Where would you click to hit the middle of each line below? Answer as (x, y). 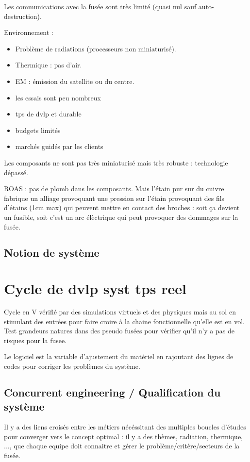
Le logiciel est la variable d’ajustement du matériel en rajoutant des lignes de (119, 356)
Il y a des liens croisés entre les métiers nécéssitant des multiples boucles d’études (125, 427)
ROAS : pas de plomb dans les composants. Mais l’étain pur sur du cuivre (114, 189)
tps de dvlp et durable (48, 114)
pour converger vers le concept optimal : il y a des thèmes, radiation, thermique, (123, 436)
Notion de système (52, 253)
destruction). (23, 16)
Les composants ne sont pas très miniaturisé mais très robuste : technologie (116, 162)
